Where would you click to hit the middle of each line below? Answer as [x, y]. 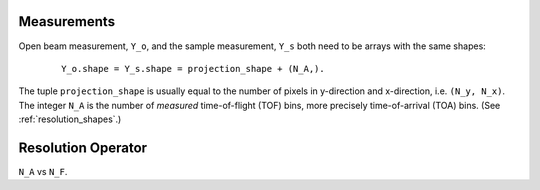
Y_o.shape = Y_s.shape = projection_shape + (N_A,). [193, 68]
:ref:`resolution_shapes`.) [70, 119]
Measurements [66, 21]
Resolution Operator [83, 147]
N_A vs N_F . [43, 171]
